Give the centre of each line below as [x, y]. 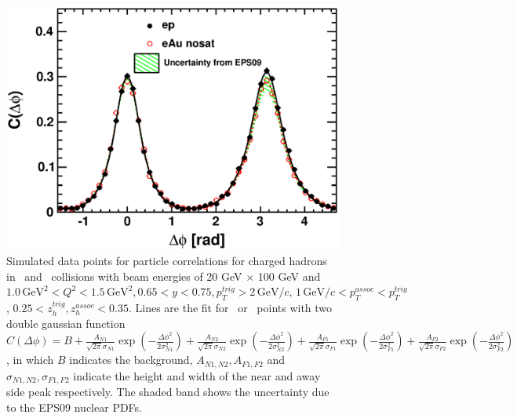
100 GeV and [289, 276]
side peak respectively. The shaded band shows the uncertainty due [168, 392]
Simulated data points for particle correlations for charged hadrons [167, 261]
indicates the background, [131, 360]
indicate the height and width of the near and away [197, 375]
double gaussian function [66, 323]
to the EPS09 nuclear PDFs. [74, 407]
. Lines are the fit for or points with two [230, 308]
